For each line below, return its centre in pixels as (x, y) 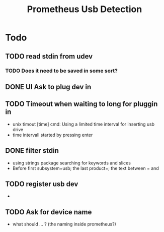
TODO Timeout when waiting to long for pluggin (81, 104)
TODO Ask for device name (49, 212)
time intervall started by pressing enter (53, 135)
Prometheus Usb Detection (85, 9)
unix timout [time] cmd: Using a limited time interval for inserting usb (84, 124)
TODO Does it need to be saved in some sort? (62, 71)
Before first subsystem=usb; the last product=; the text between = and (86, 168)
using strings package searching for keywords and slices (71, 163)
